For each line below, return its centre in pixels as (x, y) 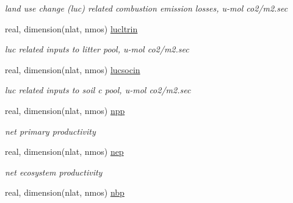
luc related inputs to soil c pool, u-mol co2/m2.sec (98, 90)
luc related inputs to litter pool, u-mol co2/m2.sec (97, 49)
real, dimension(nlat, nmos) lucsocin (73, 69)
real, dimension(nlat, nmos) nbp (65, 192)
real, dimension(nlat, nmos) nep (64, 151)
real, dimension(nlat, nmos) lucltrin (71, 28)
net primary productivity (50, 131)
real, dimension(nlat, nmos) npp (65, 110)
